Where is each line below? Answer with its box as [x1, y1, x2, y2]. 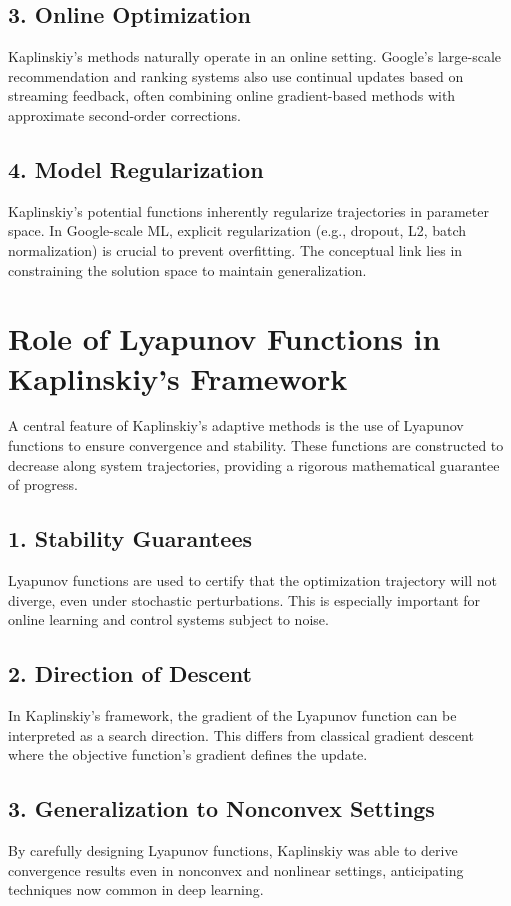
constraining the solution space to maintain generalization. [8, 259, 367, 280]
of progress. [8, 474, 78, 495]
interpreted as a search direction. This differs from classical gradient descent [8, 724, 474, 745]
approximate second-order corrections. [8, 104, 241, 125]
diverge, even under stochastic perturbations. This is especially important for [8, 589, 481, 610]
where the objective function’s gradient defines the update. [8, 744, 368, 765]
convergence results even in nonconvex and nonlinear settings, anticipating [8, 859, 464, 880]
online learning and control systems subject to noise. [8, 609, 329, 630]
